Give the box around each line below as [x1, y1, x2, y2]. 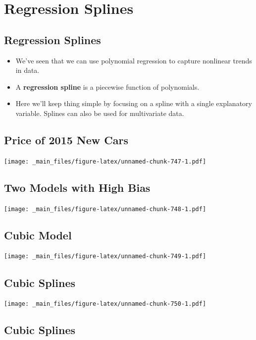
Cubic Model [4, 227, 72, 242]
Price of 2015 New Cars [4, 132, 128, 147]
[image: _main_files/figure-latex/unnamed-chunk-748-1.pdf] [4, 205, 206, 213]
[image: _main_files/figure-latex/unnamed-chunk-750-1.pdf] [4, 300, 206, 308]
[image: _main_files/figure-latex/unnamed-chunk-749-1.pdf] [4, 253, 206, 260]
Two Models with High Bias [4, 179, 151, 195]
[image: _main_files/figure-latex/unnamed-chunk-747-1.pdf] [4, 158, 206, 165]
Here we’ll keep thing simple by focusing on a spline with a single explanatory [15, 98, 252, 109]
